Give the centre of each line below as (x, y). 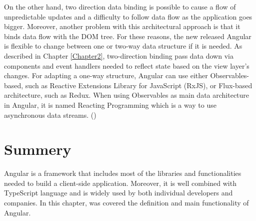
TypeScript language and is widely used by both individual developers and (118, 193)
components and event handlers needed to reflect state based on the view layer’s (127, 65)
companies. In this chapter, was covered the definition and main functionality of (126, 203)
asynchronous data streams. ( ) (50, 115)
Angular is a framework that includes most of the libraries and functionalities (123, 173)
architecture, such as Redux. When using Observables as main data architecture (127, 95)
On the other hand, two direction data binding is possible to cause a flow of (120, 7)
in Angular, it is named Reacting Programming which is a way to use (110, 104)
